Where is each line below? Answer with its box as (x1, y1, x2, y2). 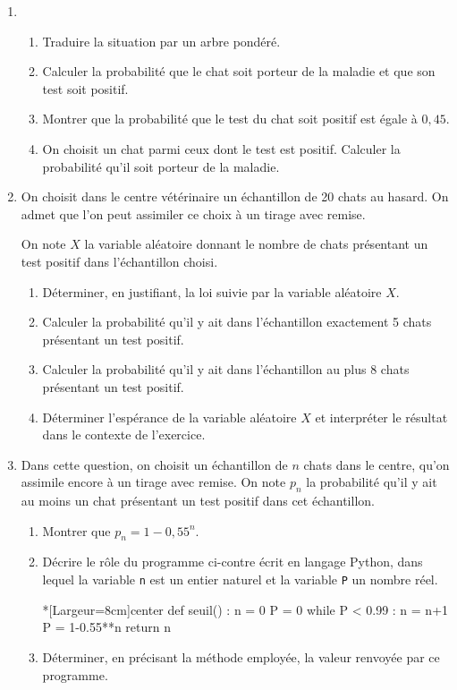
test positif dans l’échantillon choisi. (21, 251, 218, 270)
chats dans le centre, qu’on (303, 455, 450, 473)
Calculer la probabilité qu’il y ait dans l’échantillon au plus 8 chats (42, 360, 410, 379)
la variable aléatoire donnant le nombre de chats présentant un (84, 234, 428, 253)
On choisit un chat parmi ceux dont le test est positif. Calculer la (42, 139, 401, 158)
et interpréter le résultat (315, 407, 448, 426)
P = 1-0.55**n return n (42, 618, 171, 636)
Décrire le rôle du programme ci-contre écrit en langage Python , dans (42, 552, 423, 571)
